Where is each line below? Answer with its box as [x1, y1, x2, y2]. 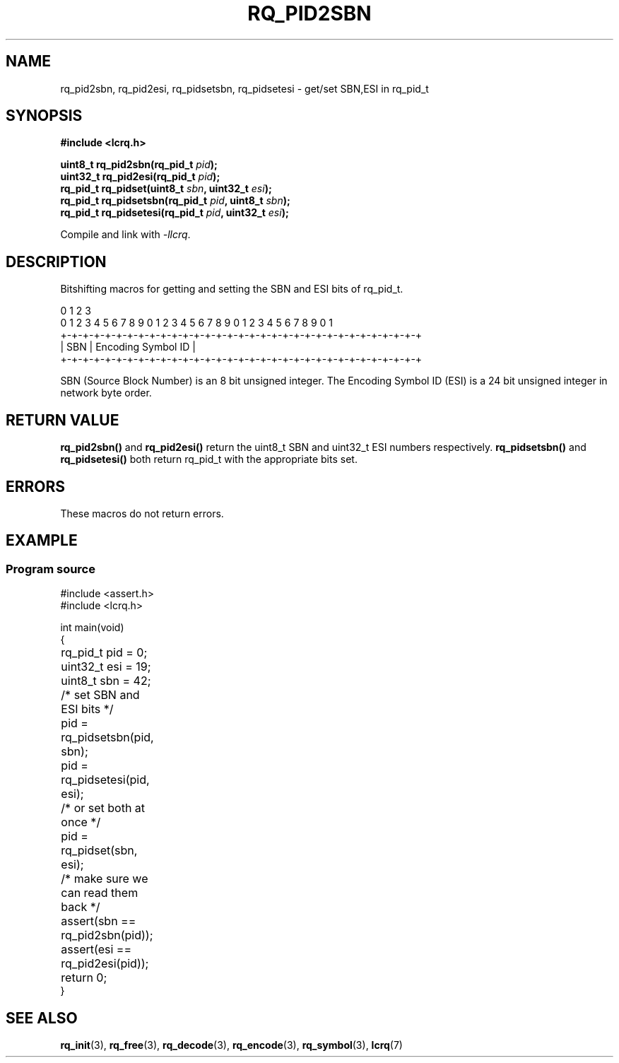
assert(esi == [61, 942, 132, 957]
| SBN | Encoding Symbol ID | [60, 341, 196, 353]
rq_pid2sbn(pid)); [61, 928, 153, 943]
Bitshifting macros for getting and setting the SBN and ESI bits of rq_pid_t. [60, 283, 403, 295]
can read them [61, 886, 138, 900]
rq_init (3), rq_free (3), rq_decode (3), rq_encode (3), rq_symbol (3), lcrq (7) [60, 1039, 403, 1052]
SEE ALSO [6, 1009, 78, 1027]
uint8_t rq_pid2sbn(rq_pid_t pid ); [60, 158, 218, 171]
